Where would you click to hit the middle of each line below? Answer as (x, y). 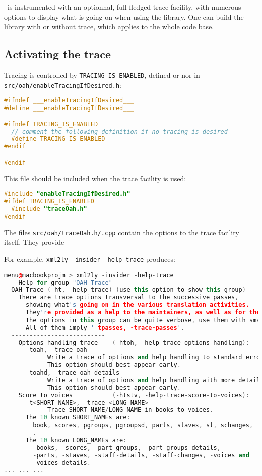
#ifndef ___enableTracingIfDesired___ (69, 101)
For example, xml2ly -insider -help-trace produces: (90, 259)
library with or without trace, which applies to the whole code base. (109, 27)
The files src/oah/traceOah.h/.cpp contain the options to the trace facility (122, 232)
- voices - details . (62, 463)
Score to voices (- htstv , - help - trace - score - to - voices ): (134, 395)
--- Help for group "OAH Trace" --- (65, 282)
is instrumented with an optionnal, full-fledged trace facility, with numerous (124, 7)
